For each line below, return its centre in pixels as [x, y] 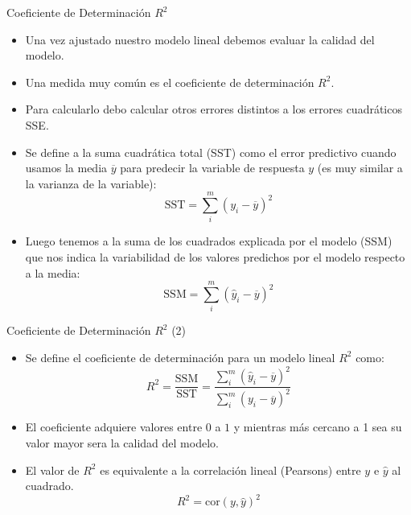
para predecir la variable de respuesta [212, 168]
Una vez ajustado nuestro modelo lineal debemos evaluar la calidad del [200, 39]
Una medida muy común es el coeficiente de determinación [170, 82]
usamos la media [66, 168]
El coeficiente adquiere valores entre [114, 427]
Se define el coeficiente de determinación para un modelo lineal [180, 357]
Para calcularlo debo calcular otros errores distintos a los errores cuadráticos [214, 109]
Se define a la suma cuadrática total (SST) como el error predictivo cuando [211, 152]
